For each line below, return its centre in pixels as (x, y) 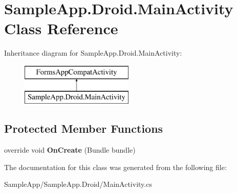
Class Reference (61, 28)
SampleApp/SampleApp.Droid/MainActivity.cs (78, 184)
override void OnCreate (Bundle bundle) (70, 150)
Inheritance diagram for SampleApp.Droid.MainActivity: (93, 53)
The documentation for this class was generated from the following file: (115, 167)
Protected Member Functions (84, 128)
